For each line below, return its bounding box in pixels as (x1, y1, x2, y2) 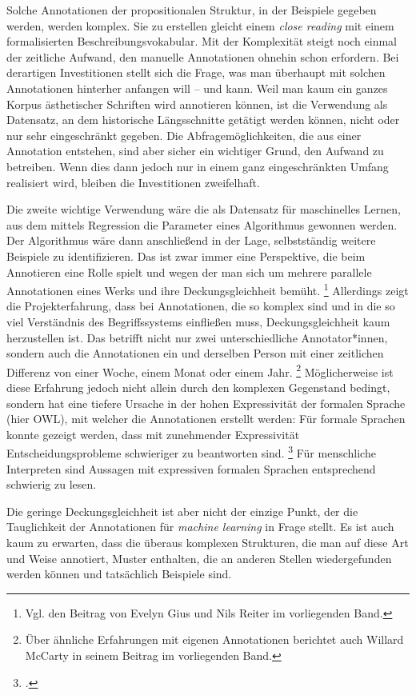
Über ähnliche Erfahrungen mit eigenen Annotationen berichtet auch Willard (25, 631, 404, 648)
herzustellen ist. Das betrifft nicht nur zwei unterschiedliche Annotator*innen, (6, 329, 388, 346)
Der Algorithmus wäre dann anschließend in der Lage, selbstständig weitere (6, 232, 376, 249)
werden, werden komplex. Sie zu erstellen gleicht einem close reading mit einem (6, 17, 394, 34)
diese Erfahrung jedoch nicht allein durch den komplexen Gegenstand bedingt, (6, 378, 390, 395)
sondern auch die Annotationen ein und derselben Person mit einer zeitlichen (6, 345, 384, 361)
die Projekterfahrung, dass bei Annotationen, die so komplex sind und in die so (6, 298, 395, 314)
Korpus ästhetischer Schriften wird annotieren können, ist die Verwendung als (6, 95, 388, 112)
